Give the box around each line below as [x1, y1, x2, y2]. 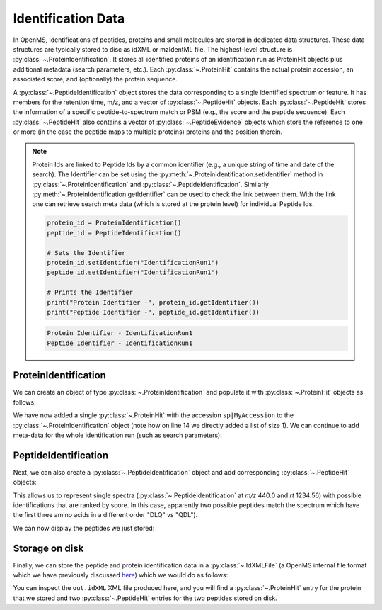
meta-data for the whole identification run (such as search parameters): [13, 431, 222, 439]
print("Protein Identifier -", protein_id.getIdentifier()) [47, 298, 260, 306]
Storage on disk [13, 542, 84, 554]
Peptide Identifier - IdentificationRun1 [47, 339, 193, 347]
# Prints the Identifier [47, 288, 134, 297]
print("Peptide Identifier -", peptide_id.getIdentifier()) [47, 308, 260, 316]
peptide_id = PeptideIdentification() [47, 229, 182, 237]
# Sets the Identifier [47, 249, 126, 256]
